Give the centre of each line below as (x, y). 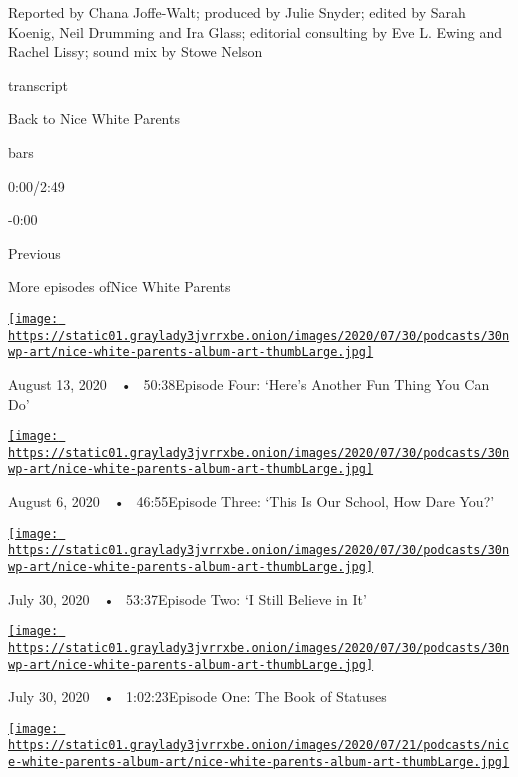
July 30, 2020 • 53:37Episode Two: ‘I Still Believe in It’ (187, 598)
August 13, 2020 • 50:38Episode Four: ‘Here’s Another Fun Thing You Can (249, 383)
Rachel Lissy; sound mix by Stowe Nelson (135, 51)
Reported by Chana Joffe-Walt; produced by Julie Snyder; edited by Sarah (237, 12)
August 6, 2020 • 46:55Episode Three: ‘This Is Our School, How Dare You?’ (251, 501)
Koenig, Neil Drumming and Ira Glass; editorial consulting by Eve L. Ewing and (255, 31)
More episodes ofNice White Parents (119, 286)
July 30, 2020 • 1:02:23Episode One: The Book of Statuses (197, 696)
